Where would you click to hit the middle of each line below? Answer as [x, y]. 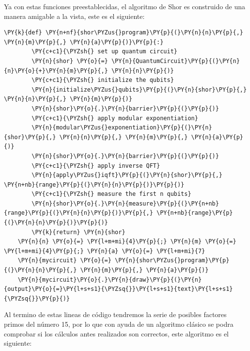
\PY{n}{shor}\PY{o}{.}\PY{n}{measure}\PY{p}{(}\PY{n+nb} [125, 203]
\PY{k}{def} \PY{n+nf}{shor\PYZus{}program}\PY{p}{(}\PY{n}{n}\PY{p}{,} [124, 33]
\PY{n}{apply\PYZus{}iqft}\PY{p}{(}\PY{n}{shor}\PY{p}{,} [127, 175]
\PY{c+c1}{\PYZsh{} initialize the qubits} [103, 80]
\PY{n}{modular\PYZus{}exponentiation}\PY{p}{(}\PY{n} [122, 128]
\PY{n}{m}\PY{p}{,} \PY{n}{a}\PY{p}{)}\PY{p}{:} [84, 42]
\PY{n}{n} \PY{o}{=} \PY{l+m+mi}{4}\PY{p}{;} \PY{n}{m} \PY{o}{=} [127, 242]
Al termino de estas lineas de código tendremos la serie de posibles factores [115, 314]
